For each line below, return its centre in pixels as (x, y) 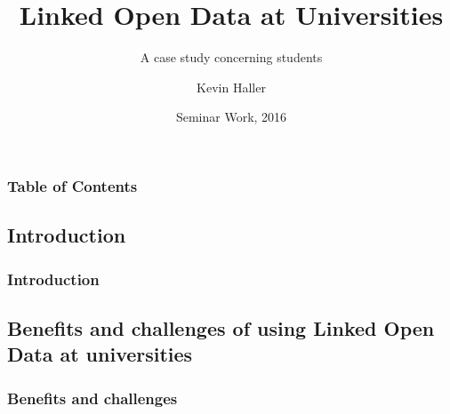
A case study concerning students (231, 57)
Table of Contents (72, 185)
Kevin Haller (231, 87)
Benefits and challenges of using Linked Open (221, 327)
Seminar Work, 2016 (231, 117)
